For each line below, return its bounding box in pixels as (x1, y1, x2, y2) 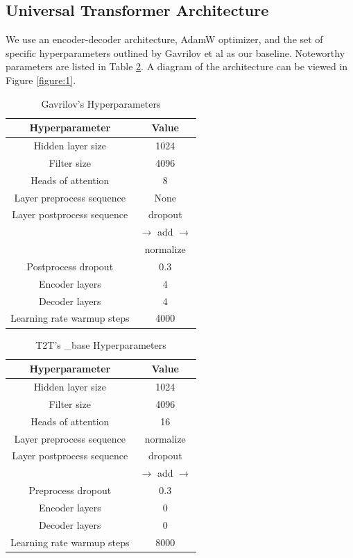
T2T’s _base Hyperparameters (35, 337, 166, 352)
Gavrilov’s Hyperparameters (41, 96, 161, 110)
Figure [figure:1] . (6, 72, 76, 87)
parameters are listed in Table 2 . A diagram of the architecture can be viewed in (6, 59, 348, 74)
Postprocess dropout (26, 259, 114, 273)
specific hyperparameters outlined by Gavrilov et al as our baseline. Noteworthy (6, 45, 345, 60)
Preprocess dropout (28, 483, 112, 498)
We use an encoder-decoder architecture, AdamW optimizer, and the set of (6, 32, 323, 47)
